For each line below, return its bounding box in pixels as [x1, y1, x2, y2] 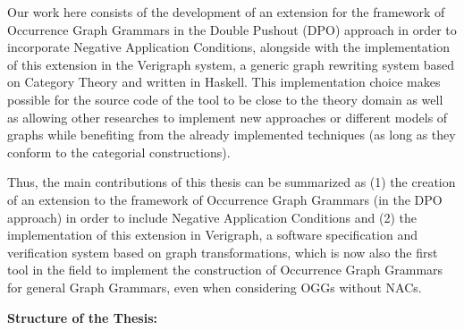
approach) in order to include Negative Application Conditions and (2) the [7, 207, 417, 226]
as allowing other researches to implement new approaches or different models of [7, 107, 448, 126]
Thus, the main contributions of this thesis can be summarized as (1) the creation [7, 173, 456, 191]
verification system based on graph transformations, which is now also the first [7, 242, 438, 261]
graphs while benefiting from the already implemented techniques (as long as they [7, 125, 456, 144]
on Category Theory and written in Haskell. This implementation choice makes [7, 72, 441, 91]
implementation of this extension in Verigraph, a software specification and [7, 225, 418, 244]
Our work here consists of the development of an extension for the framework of [7, 3, 445, 21]
